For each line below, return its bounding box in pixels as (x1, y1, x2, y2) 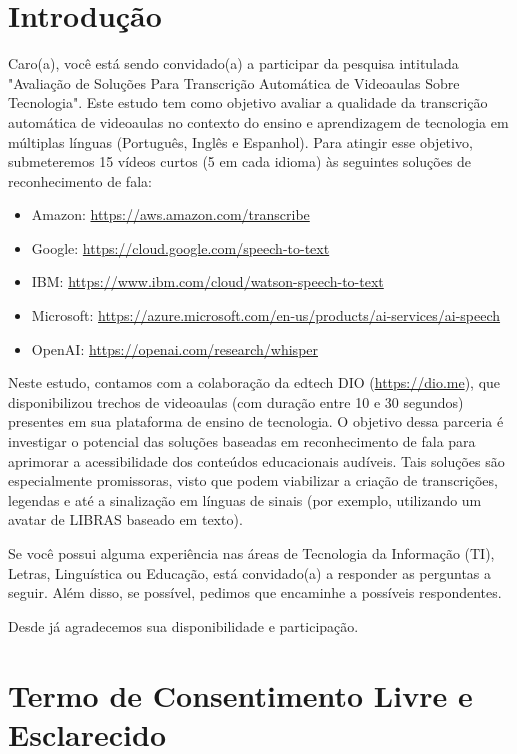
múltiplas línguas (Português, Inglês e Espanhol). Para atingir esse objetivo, (8, 131, 473, 152)
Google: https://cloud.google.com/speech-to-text (31, 237, 330, 258)
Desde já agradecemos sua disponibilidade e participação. (8, 615, 359, 636)
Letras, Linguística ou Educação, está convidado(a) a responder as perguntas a (8, 562, 492, 583)
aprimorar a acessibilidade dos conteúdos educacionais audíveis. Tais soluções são (8, 450, 505, 471)
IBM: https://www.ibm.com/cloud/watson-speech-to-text (31, 271, 384, 292)
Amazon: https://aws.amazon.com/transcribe (31, 204, 310, 225)
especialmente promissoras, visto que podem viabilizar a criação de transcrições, (8, 470, 498, 491)
